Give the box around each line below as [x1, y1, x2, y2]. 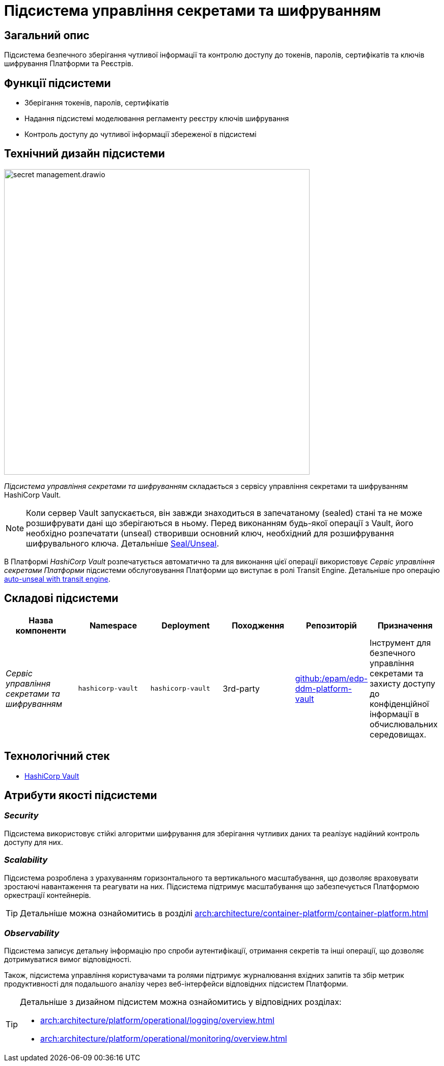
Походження [232, 620, 285, 631]
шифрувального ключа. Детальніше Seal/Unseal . [26, 538, 219, 549]
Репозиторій [306, 620, 357, 631]
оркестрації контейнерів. [4, 890, 91, 899]
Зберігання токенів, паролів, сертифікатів [24, 98, 169, 107]
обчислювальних [370, 719, 438, 729]
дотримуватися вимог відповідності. [4, 955, 131, 964]
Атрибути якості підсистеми [4, 788, 157, 802]
